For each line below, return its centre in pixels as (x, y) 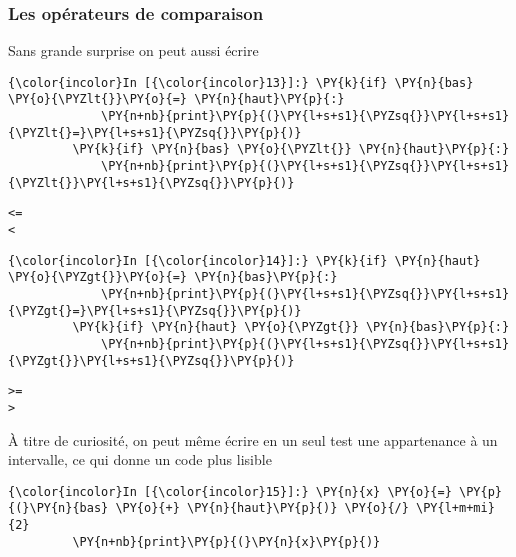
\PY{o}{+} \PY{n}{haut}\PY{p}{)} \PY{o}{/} (262, 508)
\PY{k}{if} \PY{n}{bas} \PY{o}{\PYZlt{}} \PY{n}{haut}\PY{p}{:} (291, 149)
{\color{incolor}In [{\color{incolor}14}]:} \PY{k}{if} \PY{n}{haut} (244, 260)
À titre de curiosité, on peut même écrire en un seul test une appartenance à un (253, 439)
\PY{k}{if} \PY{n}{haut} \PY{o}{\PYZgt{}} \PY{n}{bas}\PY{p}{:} (291, 327)
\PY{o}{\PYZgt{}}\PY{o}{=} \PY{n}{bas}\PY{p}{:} (173, 277)
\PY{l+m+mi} (455, 508)
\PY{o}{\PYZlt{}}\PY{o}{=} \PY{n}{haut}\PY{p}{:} (176, 99)
